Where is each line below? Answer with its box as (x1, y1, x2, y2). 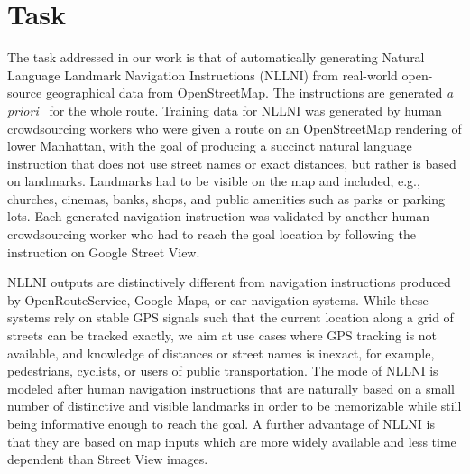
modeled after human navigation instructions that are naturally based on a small (7, 378, 455, 397)
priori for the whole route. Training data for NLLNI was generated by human (7, 100, 442, 119)
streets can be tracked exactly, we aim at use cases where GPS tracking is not (7, 326, 438, 345)
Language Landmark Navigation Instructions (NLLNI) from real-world (7, 65, 398, 84)
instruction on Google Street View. (7, 242, 200, 261)
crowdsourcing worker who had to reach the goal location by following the (7, 225, 416, 244)
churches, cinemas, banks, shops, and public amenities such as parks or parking (7, 189, 446, 208)
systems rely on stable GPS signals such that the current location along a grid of (7, 308, 454, 327)
